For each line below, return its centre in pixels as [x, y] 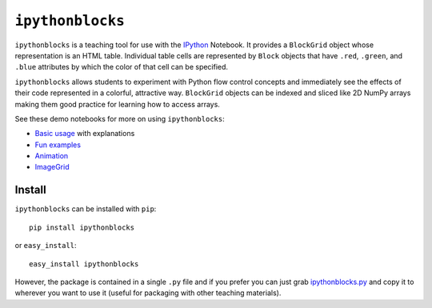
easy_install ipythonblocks [84, 264]
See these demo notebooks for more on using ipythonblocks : [120, 118]
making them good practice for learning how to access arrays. [117, 104]
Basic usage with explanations [85, 134]
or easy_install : [46, 246]
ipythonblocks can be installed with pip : [86, 209]
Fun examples [58, 145]
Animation [52, 156]
